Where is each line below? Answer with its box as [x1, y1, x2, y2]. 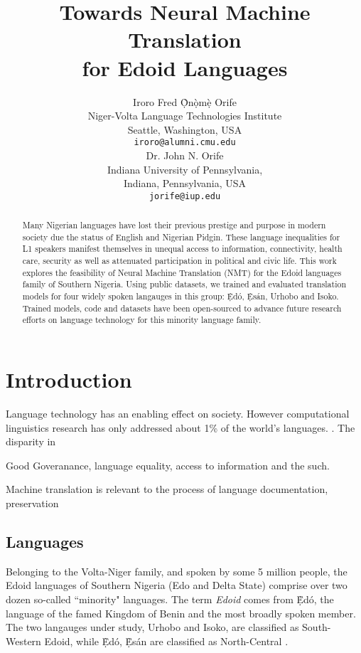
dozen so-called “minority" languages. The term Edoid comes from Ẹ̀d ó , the [6, 591, 334, 606]
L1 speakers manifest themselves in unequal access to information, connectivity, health [22, 243, 343, 255]
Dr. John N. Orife [146, 147, 224, 162]
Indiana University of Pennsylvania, [107, 161, 263, 176]
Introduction [6, 365, 132, 394]
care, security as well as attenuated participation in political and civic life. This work [22, 255, 337, 267]
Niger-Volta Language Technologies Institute [87, 108, 282, 123]
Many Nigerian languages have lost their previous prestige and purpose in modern [22, 219, 326, 231]
